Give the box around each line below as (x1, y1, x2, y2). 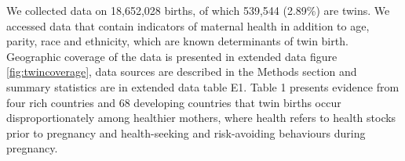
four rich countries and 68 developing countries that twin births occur (6, 94, 341, 110)
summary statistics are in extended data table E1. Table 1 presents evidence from (6, 78, 400, 95)
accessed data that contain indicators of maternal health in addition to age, (6, 17, 370, 34)
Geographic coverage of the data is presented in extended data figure (6, 48, 337, 64)
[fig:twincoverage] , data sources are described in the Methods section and (6, 63, 357, 80)
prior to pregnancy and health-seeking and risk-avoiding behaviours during (6, 124, 366, 141)
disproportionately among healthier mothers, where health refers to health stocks (6, 109, 396, 126)
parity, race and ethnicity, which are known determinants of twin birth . (6, 33, 348, 49)
